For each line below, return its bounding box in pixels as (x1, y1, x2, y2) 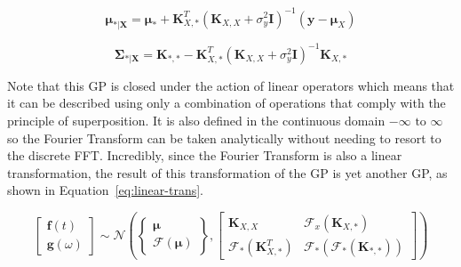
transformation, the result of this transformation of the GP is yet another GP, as (7, 163, 448, 182)
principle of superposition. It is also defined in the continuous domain (7, 110, 385, 129)
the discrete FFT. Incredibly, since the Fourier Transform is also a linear (7, 146, 402, 165)
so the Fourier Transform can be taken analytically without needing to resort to (7, 128, 441, 147)
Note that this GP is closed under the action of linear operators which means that (7, 76, 455, 94)
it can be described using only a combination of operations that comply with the (7, 93, 446, 112)
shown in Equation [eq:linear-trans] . (7, 181, 203, 199)
